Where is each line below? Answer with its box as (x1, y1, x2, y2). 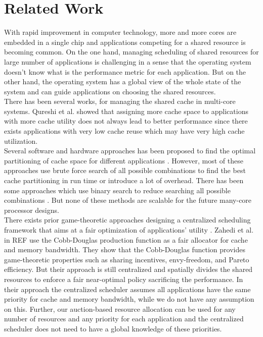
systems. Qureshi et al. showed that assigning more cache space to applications (4, 105, 248, 116)
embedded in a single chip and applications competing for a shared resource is (4, 36, 246, 47)
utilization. (4, 135, 38, 146)
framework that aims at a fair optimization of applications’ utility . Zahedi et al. (4, 224, 254, 235)
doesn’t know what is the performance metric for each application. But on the (4, 66, 246, 77)
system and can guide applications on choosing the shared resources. (4, 86, 216, 96)
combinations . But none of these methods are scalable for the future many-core (4, 195, 252, 205)
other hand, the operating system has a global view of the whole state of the (4, 76, 241, 87)
